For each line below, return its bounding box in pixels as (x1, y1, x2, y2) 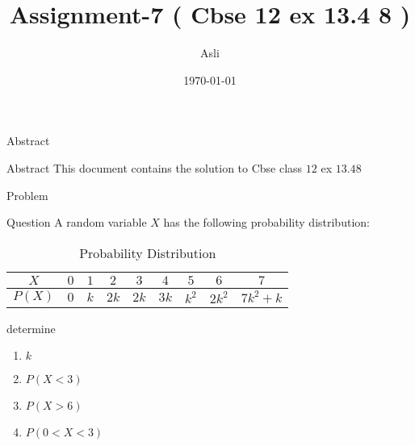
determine (6, 319, 56, 336)
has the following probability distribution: (163, 214, 370, 231)
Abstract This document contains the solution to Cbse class (6, 159, 303, 176)
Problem (6, 186, 48, 203)
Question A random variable (6, 214, 147, 231)
